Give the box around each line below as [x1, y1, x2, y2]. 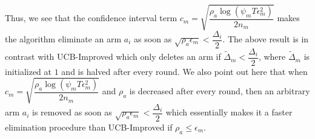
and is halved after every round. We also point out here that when [61, 65, 308, 77]
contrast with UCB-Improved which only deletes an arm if [5, 50, 221, 63]
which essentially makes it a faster [165, 106, 293, 118]
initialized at [5, 65, 52, 77]
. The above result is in [222, 33, 309, 45]
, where [258, 50, 286, 63]
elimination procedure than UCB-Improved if [5, 120, 173, 133]
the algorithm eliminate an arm [5, 33, 122, 45]
